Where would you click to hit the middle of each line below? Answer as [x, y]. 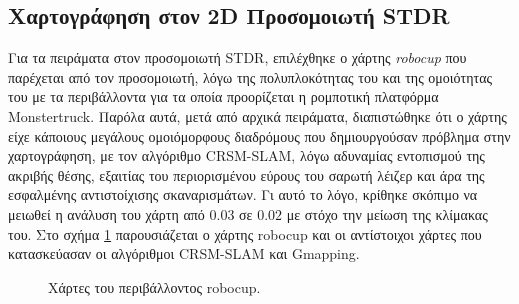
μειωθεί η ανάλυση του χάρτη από [106, 213]
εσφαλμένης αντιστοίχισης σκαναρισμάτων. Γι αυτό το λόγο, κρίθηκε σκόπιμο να [243, 194]
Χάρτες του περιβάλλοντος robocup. [154, 286]
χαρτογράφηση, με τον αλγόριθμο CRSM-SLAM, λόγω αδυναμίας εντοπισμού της [246, 155]
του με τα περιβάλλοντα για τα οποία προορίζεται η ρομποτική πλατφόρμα [223, 96]
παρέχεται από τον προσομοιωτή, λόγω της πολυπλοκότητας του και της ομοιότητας [250, 76]
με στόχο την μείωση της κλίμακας [387, 213]
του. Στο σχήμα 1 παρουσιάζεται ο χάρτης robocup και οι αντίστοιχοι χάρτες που [245, 233]
